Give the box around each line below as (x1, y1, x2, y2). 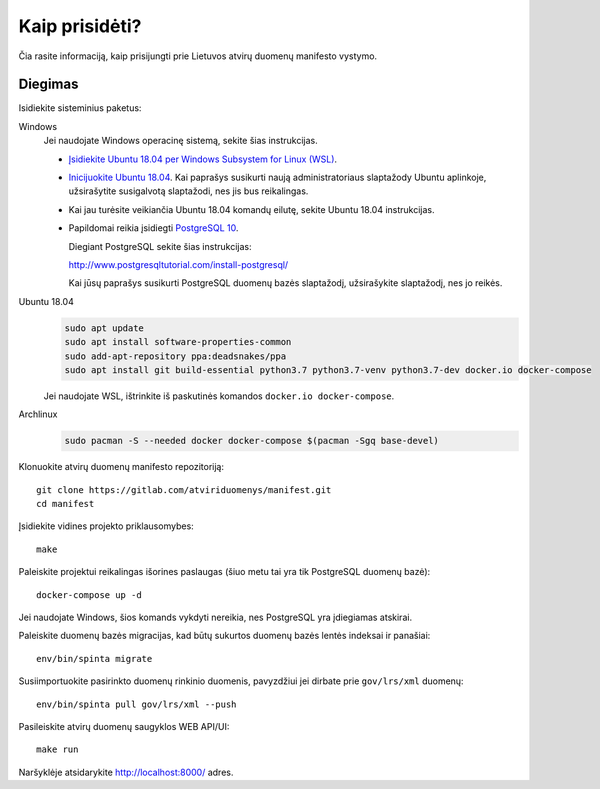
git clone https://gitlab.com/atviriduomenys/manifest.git (36, 484, 332, 495)
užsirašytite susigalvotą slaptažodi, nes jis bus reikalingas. (68, 185, 309, 197)
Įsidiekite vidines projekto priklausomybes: (18, 520, 194, 532)
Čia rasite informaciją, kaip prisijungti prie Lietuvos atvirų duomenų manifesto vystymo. (18, 50, 378, 62)
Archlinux (18, 408, 58, 420)
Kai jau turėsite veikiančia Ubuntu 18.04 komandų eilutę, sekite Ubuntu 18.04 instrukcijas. (68, 203, 435, 215)
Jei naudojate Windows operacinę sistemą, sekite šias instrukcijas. (43, 135, 319, 147)
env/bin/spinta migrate (36, 653, 153, 664)
